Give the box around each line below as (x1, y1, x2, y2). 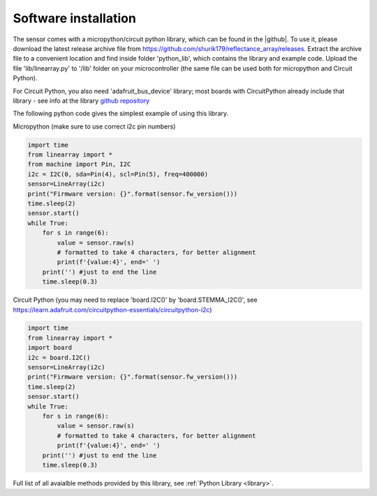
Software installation (13, 10, 136, 26)
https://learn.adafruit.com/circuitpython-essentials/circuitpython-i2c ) (13, 305, 212, 314)
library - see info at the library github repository (13, 96, 150, 105)
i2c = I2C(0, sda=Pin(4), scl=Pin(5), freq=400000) (27, 170, 209, 178)
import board (27, 344, 73, 352)
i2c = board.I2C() (27, 353, 91, 361)
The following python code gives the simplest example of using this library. (13, 109, 229, 118)
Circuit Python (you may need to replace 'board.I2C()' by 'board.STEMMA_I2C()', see (13, 296, 258, 304)
